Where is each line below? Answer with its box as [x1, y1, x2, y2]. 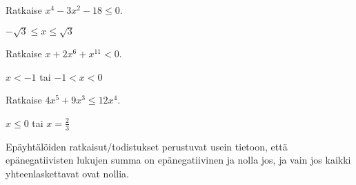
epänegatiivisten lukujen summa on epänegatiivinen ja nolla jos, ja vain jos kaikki [6, 153, 351, 167]
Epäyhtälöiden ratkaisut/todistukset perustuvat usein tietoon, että [6, 139, 288, 153]
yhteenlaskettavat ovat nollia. [6, 166, 129, 180]
